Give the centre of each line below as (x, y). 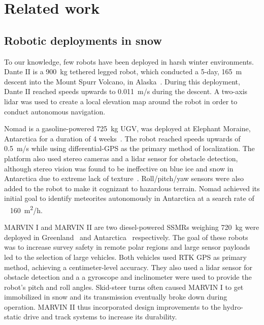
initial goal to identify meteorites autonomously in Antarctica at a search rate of (129, 198)
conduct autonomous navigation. (55, 111)
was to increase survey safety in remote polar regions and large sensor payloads (127, 247)
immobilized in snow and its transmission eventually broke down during (116, 297)
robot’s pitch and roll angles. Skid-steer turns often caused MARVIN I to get (124, 287)
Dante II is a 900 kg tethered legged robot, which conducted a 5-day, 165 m (123, 71)
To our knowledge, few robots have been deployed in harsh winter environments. (129, 61)
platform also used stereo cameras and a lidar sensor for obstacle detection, (121, 158)
